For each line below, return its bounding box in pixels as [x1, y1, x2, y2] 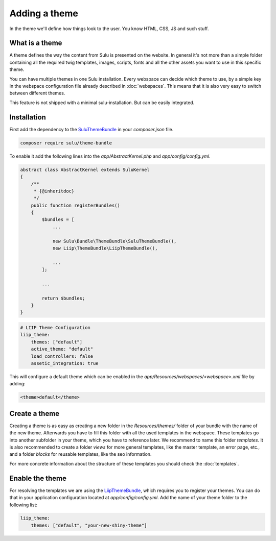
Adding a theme [9, 8, 79, 19]
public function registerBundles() [31, 202, 120, 208]
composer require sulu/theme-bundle [20, 140, 112, 145]
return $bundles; [41, 295, 85, 301]
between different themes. [9, 90, 65, 96]
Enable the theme [9, 474, 66, 482]
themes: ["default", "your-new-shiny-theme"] [31, 522, 147, 528]
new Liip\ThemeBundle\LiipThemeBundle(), [52, 245, 158, 251]
